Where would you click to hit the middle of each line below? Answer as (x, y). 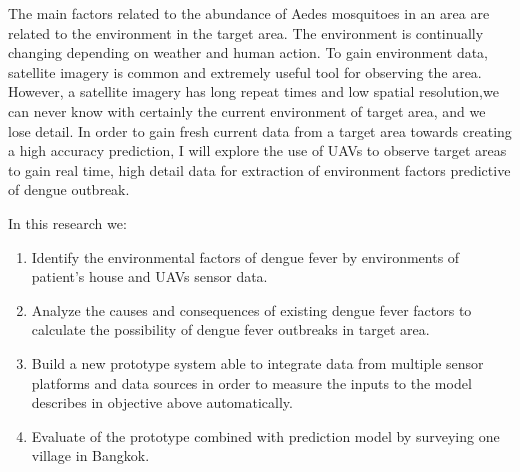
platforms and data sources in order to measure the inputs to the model (251, 382)
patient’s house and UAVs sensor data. (149, 276)
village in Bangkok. (90, 455)
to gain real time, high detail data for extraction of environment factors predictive (259, 169)
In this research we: (67, 222)
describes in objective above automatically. (162, 402)
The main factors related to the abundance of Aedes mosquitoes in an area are (249, 13)
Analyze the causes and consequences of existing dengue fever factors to (251, 309)
